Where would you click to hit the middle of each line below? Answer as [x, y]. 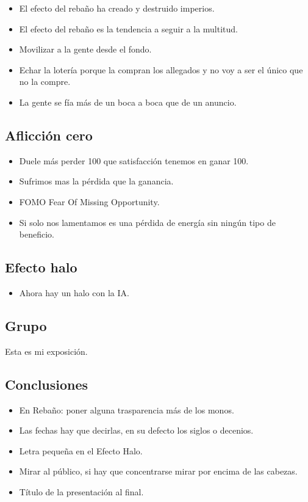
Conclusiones [47, 384]
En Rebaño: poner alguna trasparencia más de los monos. [127, 409]
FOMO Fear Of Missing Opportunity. [89, 201]
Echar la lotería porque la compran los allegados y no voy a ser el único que [161, 69]
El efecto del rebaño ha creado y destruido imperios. [117, 8]
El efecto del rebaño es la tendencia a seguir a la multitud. [128, 28]
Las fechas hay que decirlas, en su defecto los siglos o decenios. [136, 430]
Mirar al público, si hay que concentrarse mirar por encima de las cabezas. [158, 471]
